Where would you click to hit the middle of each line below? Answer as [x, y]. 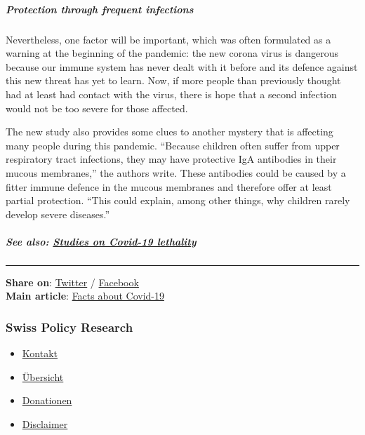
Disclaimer [45, 424]
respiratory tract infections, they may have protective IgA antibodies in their [171, 159]
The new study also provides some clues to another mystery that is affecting [170, 132]
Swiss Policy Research [69, 327]
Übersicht [43, 376]
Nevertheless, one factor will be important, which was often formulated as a [168, 39]
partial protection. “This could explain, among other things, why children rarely [178, 200]
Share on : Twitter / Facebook [72, 282]
